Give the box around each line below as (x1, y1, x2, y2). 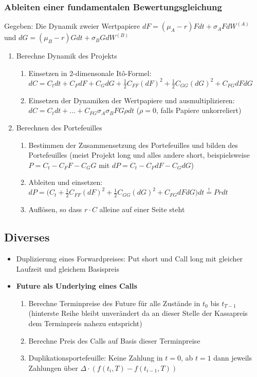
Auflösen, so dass (28, 204, 82, 215)
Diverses (4, 229, 50, 245)
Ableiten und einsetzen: (28, 177, 103, 187)
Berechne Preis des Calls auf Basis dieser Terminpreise (28, 335, 200, 346)
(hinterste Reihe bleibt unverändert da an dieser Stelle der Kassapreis (28, 308, 248, 318)
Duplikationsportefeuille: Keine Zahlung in (28, 352, 163, 363)
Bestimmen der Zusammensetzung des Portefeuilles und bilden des (28, 139, 238, 150)
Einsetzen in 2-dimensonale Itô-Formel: (28, 67, 152, 78)
